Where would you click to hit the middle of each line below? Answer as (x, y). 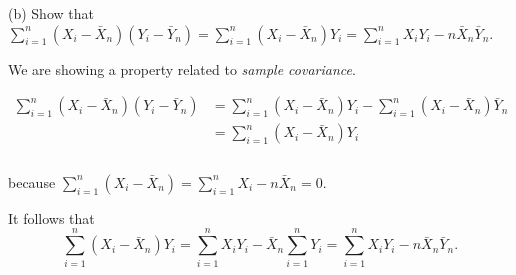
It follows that (51, 217)
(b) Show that (51, 13)
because (32, 181)
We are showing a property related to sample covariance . (182, 68)
